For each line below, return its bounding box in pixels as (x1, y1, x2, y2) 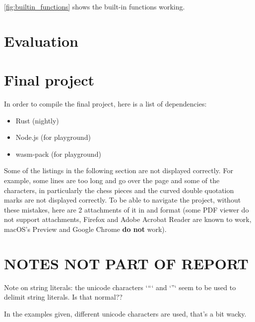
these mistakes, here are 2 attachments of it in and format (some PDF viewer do (4, 204, 249, 215)
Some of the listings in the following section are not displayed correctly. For (4, 165, 233, 176)
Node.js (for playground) (15, 132, 91, 142)
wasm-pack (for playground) (15, 148, 101, 159)
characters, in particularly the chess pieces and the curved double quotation (4, 185, 234, 195)
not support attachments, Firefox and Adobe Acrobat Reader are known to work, (4, 214, 252, 224)
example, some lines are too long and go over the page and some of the (4, 175, 220, 186)
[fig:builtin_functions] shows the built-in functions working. (4, 1, 185, 11)
